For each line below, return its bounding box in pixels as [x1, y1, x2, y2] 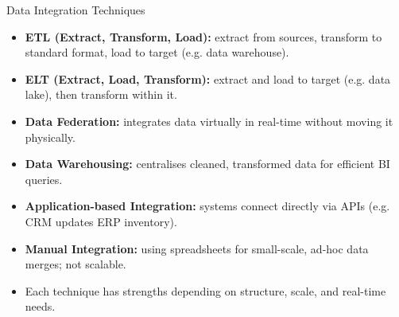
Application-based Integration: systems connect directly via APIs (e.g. [25, 198, 390, 214]
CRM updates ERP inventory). [25, 213, 177, 229]
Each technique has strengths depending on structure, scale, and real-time [25, 282, 386, 299]
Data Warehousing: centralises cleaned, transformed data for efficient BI [25, 155, 390, 172]
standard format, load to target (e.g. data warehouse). [25, 44, 289, 61]
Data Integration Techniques [6, 2, 145, 18]
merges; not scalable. [25, 256, 126, 272]
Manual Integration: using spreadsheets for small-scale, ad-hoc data [25, 240, 369, 256]
